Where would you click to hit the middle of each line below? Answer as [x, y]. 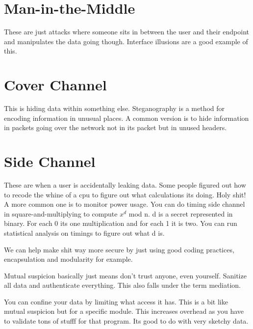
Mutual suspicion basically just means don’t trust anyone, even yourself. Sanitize [125, 275]
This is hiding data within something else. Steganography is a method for [114, 108]
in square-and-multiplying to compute [61, 213]
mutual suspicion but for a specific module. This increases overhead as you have [124, 311]
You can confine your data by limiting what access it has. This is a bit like [116, 301]
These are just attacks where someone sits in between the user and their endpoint [126, 32]
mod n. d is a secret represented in [181, 213]
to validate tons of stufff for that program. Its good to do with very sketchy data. [126, 321]
